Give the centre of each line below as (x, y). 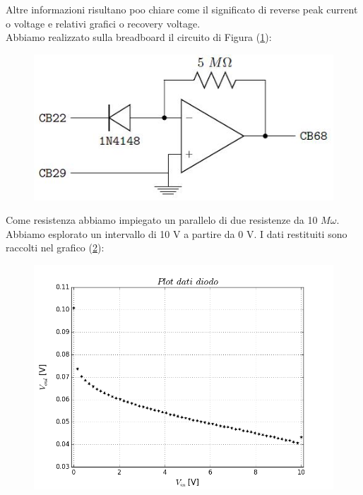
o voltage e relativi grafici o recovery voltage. (103, 23)
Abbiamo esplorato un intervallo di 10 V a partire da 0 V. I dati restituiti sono (177, 233)
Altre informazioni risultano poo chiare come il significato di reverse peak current (182, 9)
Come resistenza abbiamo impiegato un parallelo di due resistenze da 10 (162, 220)
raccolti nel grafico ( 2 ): (55, 247)
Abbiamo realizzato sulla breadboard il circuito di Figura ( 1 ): (139, 37)
